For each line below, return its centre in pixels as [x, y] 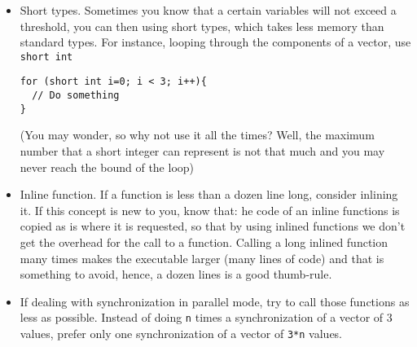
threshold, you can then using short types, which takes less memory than [202, 26]
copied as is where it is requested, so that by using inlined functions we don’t [213, 226]
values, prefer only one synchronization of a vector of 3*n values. [181, 333]
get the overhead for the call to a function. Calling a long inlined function [204, 242]
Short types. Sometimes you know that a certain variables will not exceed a [208, 10]
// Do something [76, 96]
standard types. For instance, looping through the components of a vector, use [215, 42]
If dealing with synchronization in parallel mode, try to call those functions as [215, 301]
